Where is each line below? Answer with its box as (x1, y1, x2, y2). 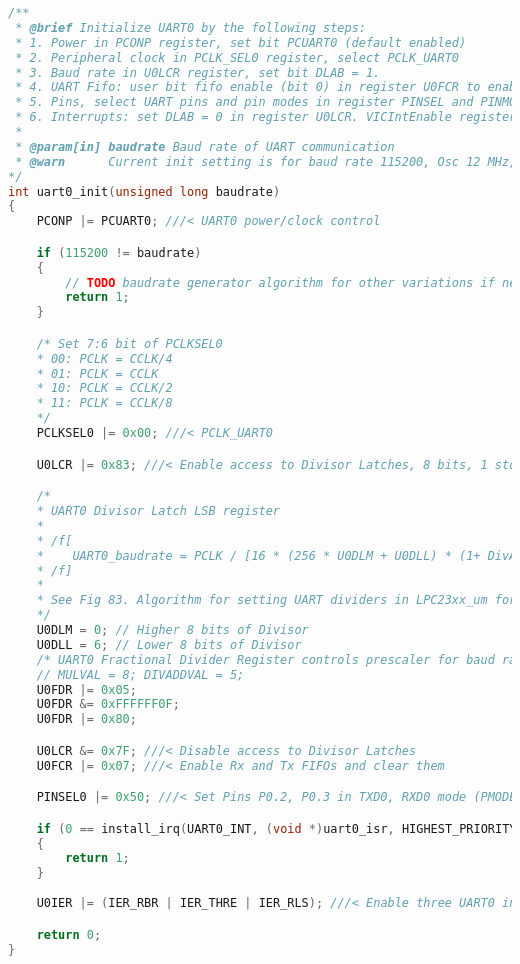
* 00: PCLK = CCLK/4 (36, 351, 173, 366)
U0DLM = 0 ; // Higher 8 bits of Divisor (36, 623, 309, 637)
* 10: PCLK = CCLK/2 (36, 381, 173, 396)
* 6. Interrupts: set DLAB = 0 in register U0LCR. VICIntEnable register (15, 110, 517, 125)
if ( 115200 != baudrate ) (36, 245, 202, 260)
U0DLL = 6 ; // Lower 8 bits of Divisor (36, 637, 302, 652)
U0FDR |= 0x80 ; (36, 712, 137, 727)
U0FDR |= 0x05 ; (36, 682, 137, 697)
